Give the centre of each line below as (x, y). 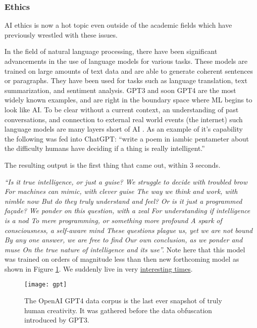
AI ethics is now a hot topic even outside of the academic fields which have (118, 25)
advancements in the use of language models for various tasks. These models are (126, 61)
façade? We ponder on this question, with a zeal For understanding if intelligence (127, 211)
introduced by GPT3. (57, 320)
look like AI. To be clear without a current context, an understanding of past (122, 109)
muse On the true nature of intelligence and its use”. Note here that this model (125, 249)
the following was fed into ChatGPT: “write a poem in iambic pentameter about (127, 138)
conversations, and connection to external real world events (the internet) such (124, 119)
